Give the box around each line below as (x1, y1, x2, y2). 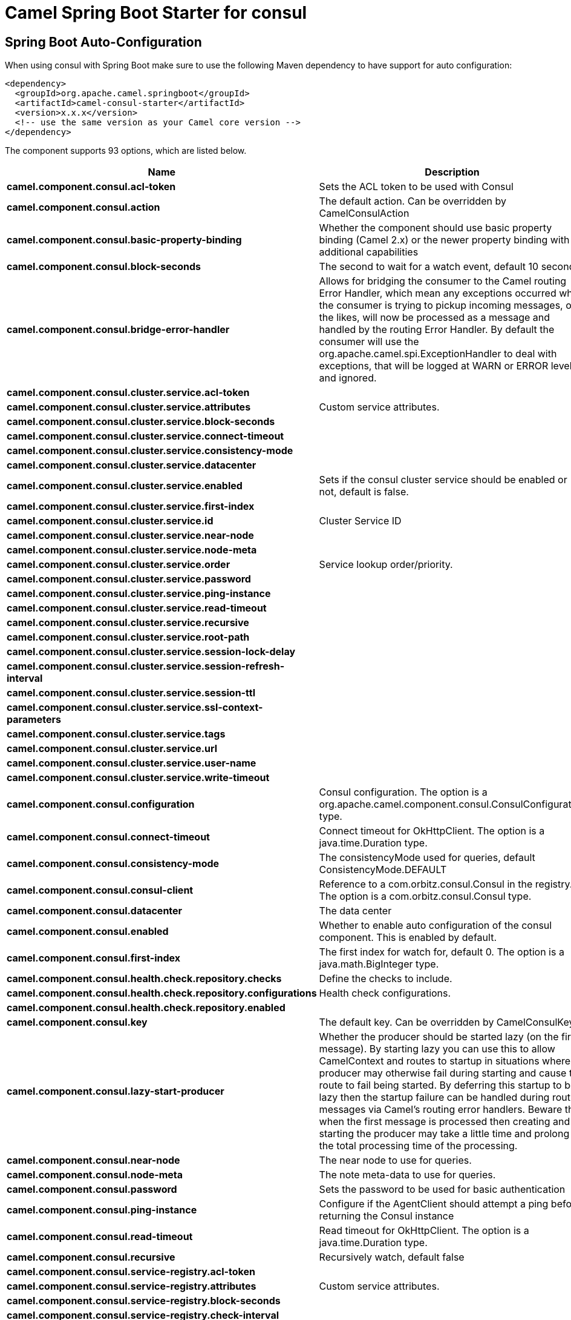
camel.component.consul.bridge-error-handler (7, 323, 230, 336)
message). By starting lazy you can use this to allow (319, 1043, 555, 1055)
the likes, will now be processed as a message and (319, 311, 550, 324)
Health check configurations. (319, 987, 451, 1000)
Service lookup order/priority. (319, 558, 453, 571)
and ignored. (319, 372, 377, 384)
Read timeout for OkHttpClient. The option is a (319, 1224, 529, 1237)
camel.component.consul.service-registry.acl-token (7, 1266, 255, 1278)
